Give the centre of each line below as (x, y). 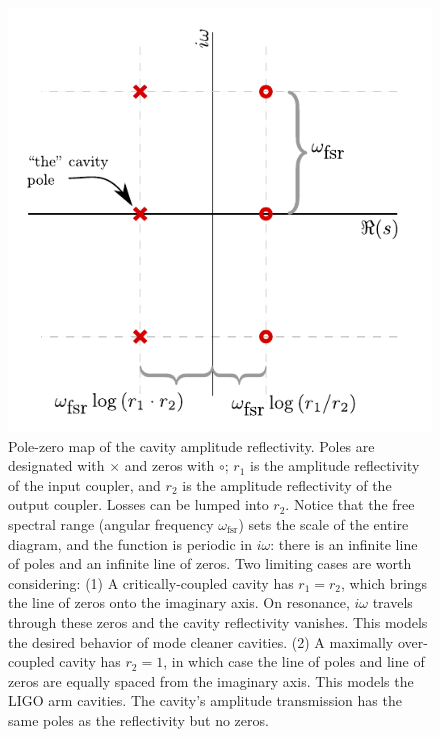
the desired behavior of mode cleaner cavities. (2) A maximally (201, 641)
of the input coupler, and (84, 484)
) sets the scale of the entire (323, 523)
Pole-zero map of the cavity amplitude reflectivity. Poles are (191, 445)
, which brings (384, 582)
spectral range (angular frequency (111, 523)
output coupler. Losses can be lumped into (138, 504)
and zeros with (169, 465)
